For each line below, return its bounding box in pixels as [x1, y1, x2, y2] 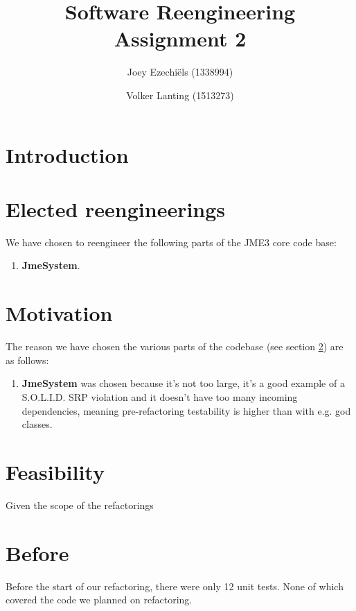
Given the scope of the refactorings [6, 497, 154, 512]
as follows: [6, 352, 49, 367]
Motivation [6, 299, 113, 327]
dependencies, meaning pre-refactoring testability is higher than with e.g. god [21, 403, 351, 418]
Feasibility [6, 457, 105, 485]
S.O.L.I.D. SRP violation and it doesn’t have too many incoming [21, 389, 298, 404]
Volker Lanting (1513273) [126, 87, 234, 102]
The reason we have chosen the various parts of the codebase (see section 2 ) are [6, 339, 344, 354]
